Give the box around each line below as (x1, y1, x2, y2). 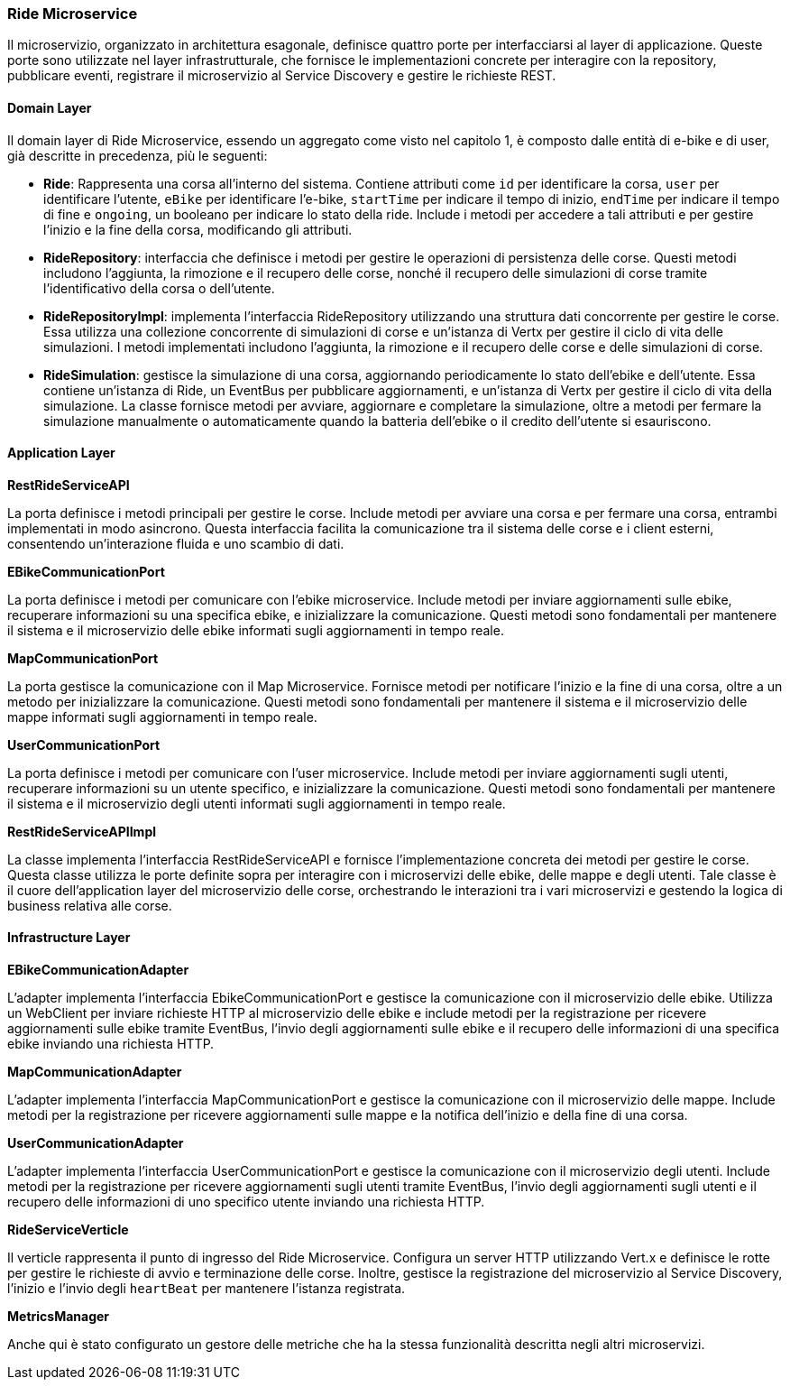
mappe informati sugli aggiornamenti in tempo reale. (7, 708, 317, 725)
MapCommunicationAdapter (7, 1064, 182, 1080)
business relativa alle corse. (7, 897, 172, 913)
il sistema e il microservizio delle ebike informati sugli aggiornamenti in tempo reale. (7, 622, 504, 638)
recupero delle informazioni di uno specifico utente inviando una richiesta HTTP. (7, 1194, 485, 1210)
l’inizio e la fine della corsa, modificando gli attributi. (43, 221, 353, 237)
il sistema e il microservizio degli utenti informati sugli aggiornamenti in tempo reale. (7, 795, 506, 811)
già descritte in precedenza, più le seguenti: (7, 147, 268, 163)
